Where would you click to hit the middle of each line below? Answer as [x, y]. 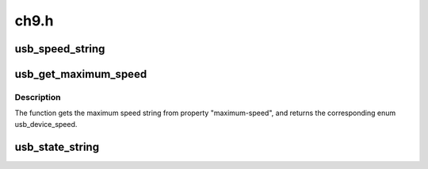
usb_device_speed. [46, 124]
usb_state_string [57, 147]
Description [38, 97]
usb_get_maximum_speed [81, 74]
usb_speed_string [60, 49]
